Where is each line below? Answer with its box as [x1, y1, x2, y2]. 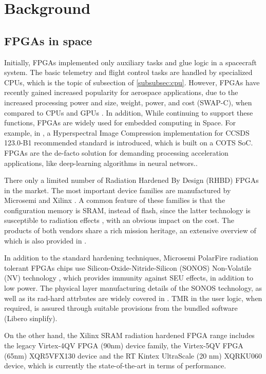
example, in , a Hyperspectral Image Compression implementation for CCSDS [4, 127, 250, 138]
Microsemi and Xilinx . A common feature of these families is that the [4, 195, 225, 205]
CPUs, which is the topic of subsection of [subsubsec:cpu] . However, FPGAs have [4, 77, 260, 87]
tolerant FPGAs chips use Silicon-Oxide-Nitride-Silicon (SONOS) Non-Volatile [4, 262, 252, 273]
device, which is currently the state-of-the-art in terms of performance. [4, 360, 226, 371]
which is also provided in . [4, 235, 87, 246]
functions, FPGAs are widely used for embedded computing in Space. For [4, 117, 236, 128]
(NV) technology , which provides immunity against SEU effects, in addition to [4, 272, 254, 283]
